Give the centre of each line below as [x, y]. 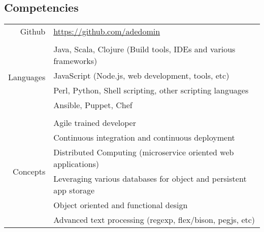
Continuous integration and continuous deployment [144, 138]
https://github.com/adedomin [107, 31]
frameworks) [75, 61]
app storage [74, 190]
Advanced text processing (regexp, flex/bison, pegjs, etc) [154, 220]
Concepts [29, 171]
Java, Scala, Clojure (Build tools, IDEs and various [144, 49]
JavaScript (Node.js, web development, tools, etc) [141, 76]
